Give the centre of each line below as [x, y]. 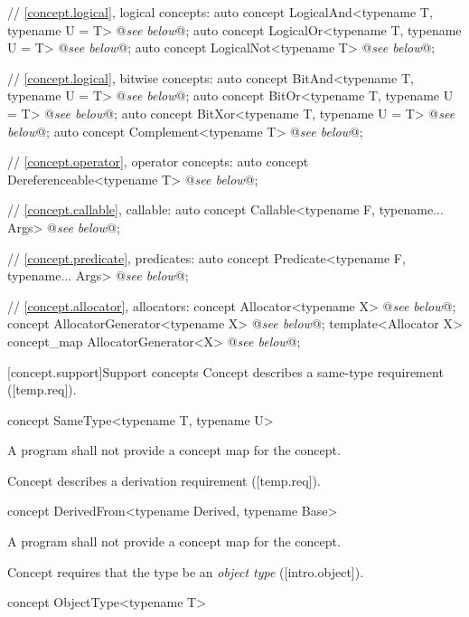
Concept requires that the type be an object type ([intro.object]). [186, 571]
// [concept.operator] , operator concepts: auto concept [158, 161]
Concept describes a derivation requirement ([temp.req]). [164, 480]
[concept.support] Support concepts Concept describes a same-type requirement [225, 371]
